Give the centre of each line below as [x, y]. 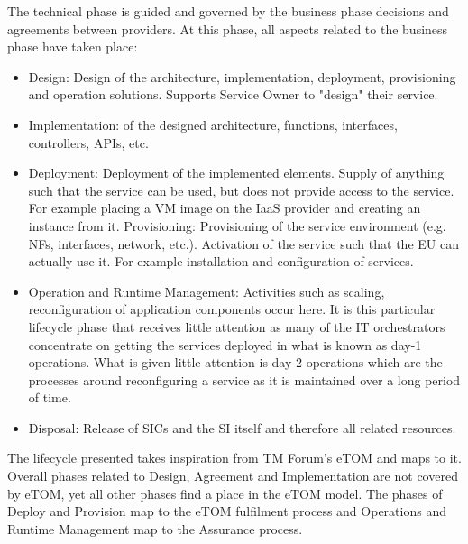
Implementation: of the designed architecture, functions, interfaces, [213, 124]
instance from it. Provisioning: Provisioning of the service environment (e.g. [237, 225]
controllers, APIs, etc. [88, 142]
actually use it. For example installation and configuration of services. [221, 261]
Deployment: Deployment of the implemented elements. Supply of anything [236, 173]
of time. [50, 397]
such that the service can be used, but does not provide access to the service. [241, 190]
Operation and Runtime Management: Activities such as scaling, [206, 291]
